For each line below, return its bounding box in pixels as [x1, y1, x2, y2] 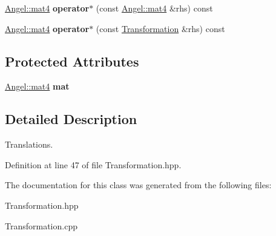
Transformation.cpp [5, 219, 77, 232]
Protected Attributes [5, 51, 139, 70]
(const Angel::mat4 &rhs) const [96, 2, 213, 14]
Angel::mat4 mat [5, 80, 70, 93]
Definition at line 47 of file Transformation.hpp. [5, 158, 182, 171]
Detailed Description [5, 110, 137, 128]
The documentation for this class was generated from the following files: [5, 179, 272, 191]
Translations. [5, 138, 53, 151]
